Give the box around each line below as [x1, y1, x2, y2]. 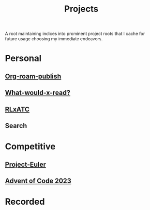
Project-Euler [5, 160, 46, 168]
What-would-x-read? [5, 89, 71, 97]
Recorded [5, 196, 45, 207]
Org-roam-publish [5, 72, 61, 81]
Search [5, 121, 28, 129]
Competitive [5, 141, 56, 152]
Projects [64, 3, 99, 15]
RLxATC [5, 105, 30, 113]
